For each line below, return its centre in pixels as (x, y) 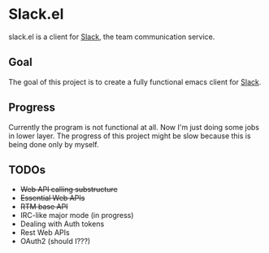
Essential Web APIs (52, 198)
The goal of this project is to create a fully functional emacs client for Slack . (135, 81)
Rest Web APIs (45, 233)
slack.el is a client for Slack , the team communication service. (112, 37)
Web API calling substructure (69, 190)
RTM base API (44, 207)
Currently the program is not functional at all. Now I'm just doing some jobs (134, 127)
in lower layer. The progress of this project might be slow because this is (130, 136)
